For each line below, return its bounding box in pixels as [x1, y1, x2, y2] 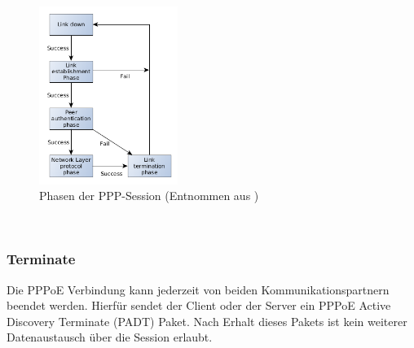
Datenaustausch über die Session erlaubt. [7, 328, 213, 346]
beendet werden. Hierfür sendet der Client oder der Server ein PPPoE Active [7, 297, 391, 314]
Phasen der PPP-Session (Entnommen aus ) [39, 187, 259, 204]
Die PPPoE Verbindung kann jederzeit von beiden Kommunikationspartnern [7, 281, 390, 298]
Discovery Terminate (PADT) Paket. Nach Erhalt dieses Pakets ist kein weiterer [7, 312, 407, 329]
